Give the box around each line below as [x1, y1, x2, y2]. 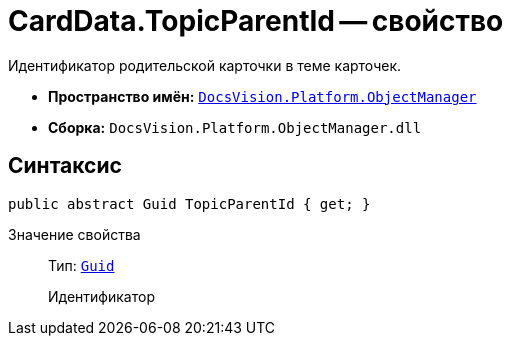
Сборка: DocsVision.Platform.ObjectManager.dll [48, 118, 422, 136]
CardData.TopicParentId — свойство [8, 4, 504, 38]
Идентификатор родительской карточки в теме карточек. [8, 56, 401, 74]
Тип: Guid [48, 256, 115, 274]
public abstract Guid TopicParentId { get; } [8, 195, 371, 212]
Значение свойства [8, 225, 141, 243]
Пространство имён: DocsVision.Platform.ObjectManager [48, 87, 477, 105]
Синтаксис [8, 153, 122, 179]
